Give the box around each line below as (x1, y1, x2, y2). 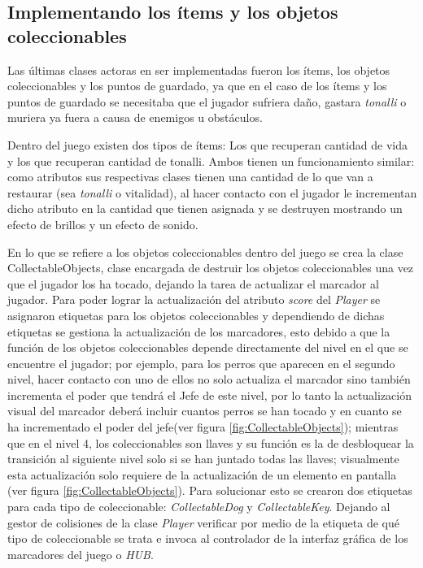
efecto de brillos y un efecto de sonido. (7, 215, 198, 232)
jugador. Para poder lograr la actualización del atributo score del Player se (7, 291, 381, 308)
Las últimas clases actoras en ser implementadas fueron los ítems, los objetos (7, 61, 390, 78)
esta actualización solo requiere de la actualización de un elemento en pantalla (7, 466, 397, 483)
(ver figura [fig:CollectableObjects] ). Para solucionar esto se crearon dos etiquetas (7, 482, 412, 499)
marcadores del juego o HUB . (7, 545, 154, 562)
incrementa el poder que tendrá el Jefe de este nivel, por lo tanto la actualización (7, 386, 412, 403)
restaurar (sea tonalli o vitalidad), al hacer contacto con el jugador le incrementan (7, 184, 417, 201)
